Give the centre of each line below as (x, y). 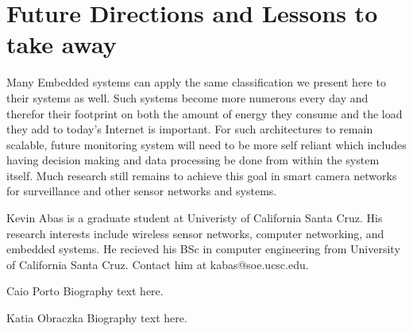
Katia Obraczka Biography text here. (97, 318)
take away (62, 44)
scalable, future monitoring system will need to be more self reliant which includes (206, 144)
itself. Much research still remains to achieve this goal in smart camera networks (202, 175)
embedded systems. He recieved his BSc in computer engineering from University (203, 249)
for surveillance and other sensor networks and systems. (142, 191)
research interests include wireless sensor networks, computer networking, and (195, 233)
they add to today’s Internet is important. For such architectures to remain (190, 129)
